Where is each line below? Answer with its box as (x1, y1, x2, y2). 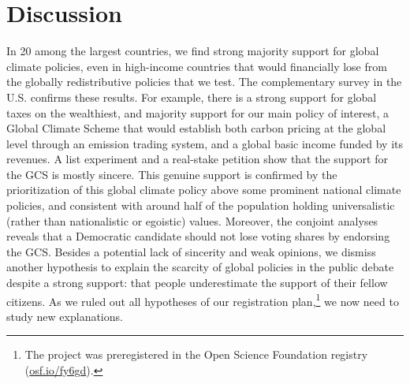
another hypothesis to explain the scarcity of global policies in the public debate (6, 259, 394, 275)
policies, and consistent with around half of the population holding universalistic (6, 197, 395, 214)
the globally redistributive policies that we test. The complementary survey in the (6, 73, 402, 90)
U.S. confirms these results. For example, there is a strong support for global (6, 88, 377, 105)
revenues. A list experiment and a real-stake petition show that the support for (6, 151, 388, 167)
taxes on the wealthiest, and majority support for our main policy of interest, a (6, 104, 389, 121)
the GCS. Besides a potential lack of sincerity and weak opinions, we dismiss (6, 243, 376, 259)
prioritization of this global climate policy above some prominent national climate (6, 181, 401, 198)
